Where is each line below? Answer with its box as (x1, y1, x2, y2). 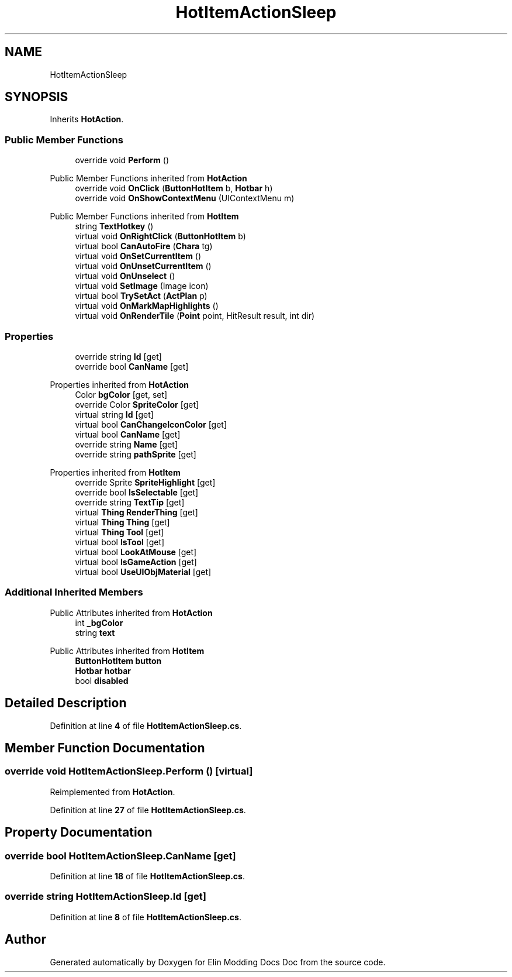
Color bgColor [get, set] (75, 389, 168, 400)
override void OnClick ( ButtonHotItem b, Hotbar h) (75, 183, 273, 194)
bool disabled (75, 675, 129, 686)
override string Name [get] (75, 439, 178, 449)
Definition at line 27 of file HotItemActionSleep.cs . (50, 804, 246, 815)
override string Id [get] (75, 351, 162, 362)
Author (5, 932, 46, 947)
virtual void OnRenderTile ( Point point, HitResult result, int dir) (75, 311, 315, 321)
